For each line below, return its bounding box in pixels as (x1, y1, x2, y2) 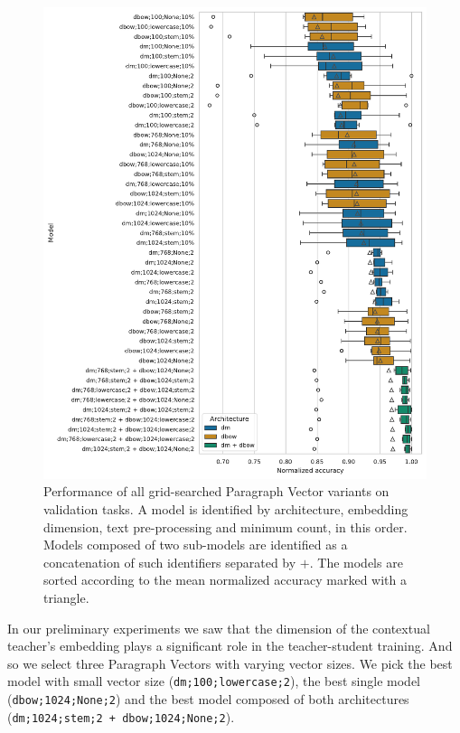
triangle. (43, 588, 89, 606)
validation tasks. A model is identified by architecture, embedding (43, 500, 408, 519)
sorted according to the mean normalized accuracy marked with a (43, 570, 407, 589)
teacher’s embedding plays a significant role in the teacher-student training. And (7, 636, 453, 655)
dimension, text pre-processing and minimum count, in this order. (43, 517, 408, 536)
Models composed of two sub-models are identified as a (43, 535, 348, 554)
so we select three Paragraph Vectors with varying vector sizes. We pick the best (7, 653, 453, 672)
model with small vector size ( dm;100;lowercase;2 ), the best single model (7, 672, 421, 691)
